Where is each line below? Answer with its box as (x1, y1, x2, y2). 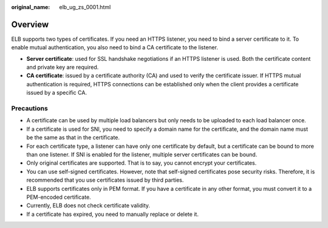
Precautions (11, 104, 48, 112)
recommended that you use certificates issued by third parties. (26, 176, 184, 184)
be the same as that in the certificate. (26, 134, 120, 141)
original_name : (11, 4, 50, 10)
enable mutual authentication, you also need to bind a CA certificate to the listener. (11, 44, 219, 51)
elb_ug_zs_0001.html (59, 4, 111, 10)
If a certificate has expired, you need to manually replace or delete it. (26, 210, 199, 218)
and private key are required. (26, 64, 99, 71)
